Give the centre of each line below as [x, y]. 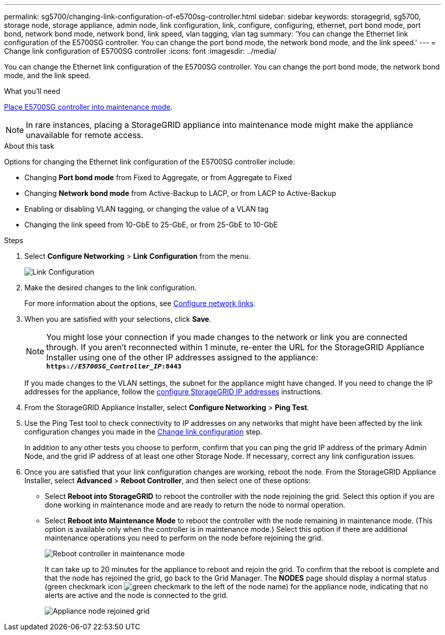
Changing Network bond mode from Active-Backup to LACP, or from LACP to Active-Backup [180, 193]
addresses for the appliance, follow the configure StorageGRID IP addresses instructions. [173, 392]
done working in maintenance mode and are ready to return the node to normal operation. [195, 505]
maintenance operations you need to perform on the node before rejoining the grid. [184, 538]
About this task [29, 146]
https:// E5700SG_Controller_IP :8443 [114, 366]
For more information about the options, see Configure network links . [140, 303]
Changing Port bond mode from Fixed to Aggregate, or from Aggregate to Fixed [158, 177]
